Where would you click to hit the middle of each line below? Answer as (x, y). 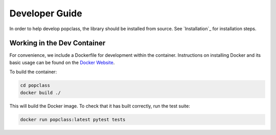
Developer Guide (46, 13)
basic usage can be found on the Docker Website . (62, 62)
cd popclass (35, 85)
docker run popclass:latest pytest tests (73, 119)
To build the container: (33, 72)
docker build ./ (41, 93)
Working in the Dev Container (57, 43)
